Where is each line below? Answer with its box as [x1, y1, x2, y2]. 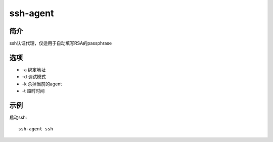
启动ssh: [9, 114, 27, 121]
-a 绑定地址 [22, 66, 46, 73]
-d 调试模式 [22, 74, 46, 80]
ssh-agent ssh [18, 126, 53, 132]
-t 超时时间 [22, 88, 45, 94]
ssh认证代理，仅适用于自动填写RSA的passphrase [9, 40, 112, 46]
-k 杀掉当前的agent [22, 81, 62, 87]
